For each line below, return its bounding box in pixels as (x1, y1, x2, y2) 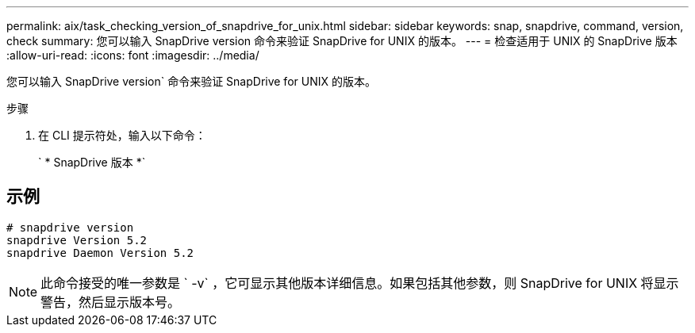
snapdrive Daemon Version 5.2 (6, 246, 194, 259)
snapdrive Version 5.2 (6, 233, 148, 247)
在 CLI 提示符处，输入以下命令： (38, 128, 206, 142)
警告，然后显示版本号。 (40, 293, 181, 310)
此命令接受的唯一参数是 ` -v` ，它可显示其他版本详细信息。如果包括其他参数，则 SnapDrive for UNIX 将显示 (40, 274, 679, 291)
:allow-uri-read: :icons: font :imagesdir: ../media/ (6, 48, 259, 62)
